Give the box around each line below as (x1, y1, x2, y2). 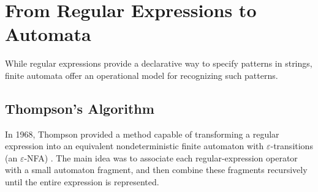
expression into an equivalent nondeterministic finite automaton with (5, 139, 264, 152)
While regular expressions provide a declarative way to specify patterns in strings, (5, 57, 312, 70)
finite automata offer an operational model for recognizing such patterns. (5, 68, 278, 81)
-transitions (270, 139, 313, 152)
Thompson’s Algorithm (5, 98, 154, 117)
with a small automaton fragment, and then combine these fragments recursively (5, 163, 308, 176)
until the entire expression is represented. (5, 175, 159, 188)
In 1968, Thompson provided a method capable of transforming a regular (5, 127, 279, 140)
